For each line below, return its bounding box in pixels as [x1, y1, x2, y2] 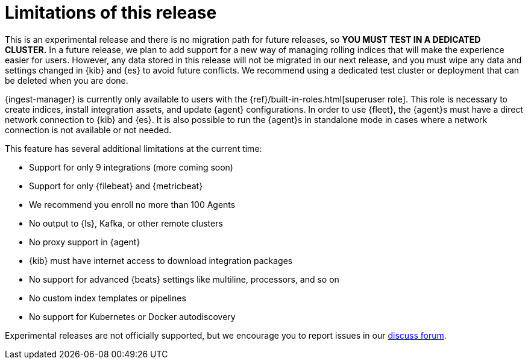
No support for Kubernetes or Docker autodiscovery [29, 311, 236, 322]
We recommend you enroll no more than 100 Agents [29, 199, 236, 210]
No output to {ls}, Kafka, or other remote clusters [29, 218, 223, 228]
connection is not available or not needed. [5, 124, 172, 135]
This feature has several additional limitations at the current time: [5, 143, 262, 154]
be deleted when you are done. [5, 75, 128, 86]
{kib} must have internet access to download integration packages [29, 255, 293, 266]
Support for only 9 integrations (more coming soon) [29, 162, 233, 172]
